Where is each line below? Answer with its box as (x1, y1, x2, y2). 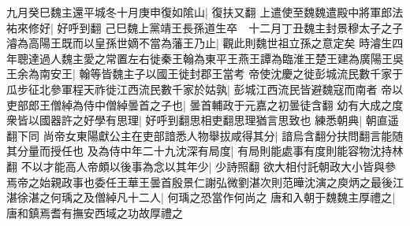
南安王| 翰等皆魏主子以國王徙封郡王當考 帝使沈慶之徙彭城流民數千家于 (39, 65, 404, 82)
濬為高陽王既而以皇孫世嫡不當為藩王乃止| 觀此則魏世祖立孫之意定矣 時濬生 (6, 35, 393, 51)
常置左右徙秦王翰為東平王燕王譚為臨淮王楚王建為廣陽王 (105, 50, 393, 66)
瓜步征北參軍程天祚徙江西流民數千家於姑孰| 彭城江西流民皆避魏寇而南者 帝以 (6, 80, 404, 97)
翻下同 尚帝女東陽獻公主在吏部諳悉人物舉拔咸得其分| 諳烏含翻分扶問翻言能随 (6, 127, 404, 143)
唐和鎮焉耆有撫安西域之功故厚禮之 (6, 204, 183, 220)
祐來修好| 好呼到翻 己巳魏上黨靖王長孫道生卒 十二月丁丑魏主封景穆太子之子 (6, 19, 404, 35)
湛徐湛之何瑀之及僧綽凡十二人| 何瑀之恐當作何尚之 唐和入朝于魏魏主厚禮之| (6, 189, 396, 206)
